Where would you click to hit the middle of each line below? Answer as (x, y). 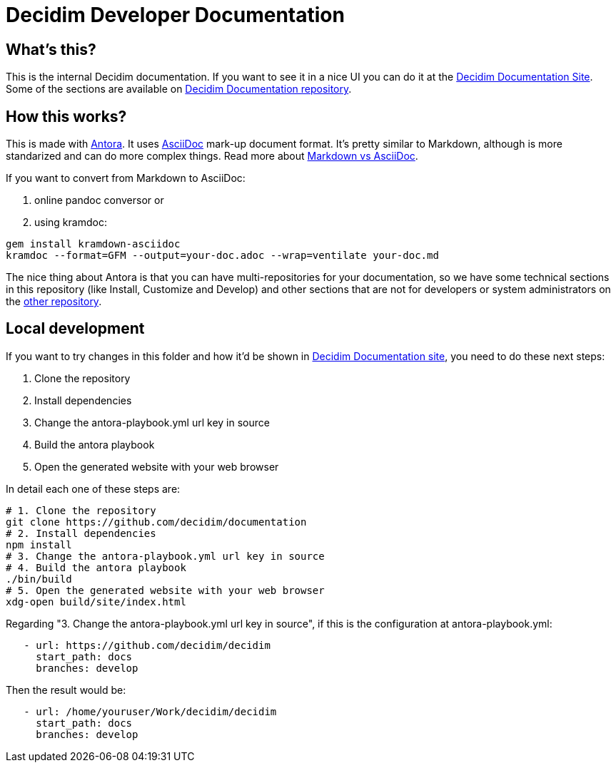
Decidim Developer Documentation (175, 15)
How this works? (66, 116)
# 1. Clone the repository (81, 510)
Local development (75, 329)
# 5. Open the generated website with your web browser (165, 590)
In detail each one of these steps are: (93, 488)
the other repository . (54, 302)
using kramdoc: (71, 222)
